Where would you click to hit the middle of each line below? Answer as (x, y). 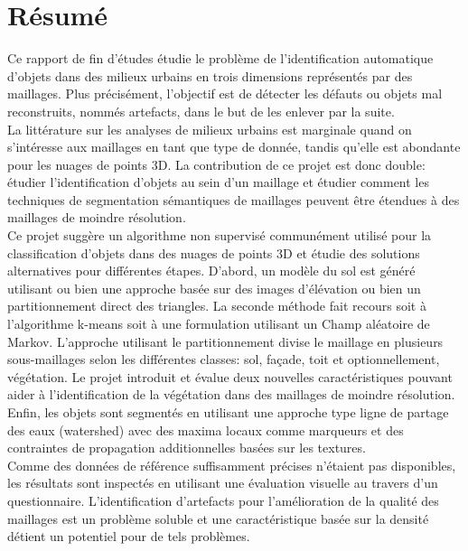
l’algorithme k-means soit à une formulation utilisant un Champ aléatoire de (219, 324)
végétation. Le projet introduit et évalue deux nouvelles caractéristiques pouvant (230, 376)
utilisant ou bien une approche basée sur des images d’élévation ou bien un (214, 288)
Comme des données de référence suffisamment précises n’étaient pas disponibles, (232, 465)
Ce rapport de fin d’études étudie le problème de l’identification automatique (220, 58)
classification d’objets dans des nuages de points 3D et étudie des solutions (214, 252)
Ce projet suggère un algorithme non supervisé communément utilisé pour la (220, 235)
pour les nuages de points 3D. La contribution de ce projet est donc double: (216, 164)
